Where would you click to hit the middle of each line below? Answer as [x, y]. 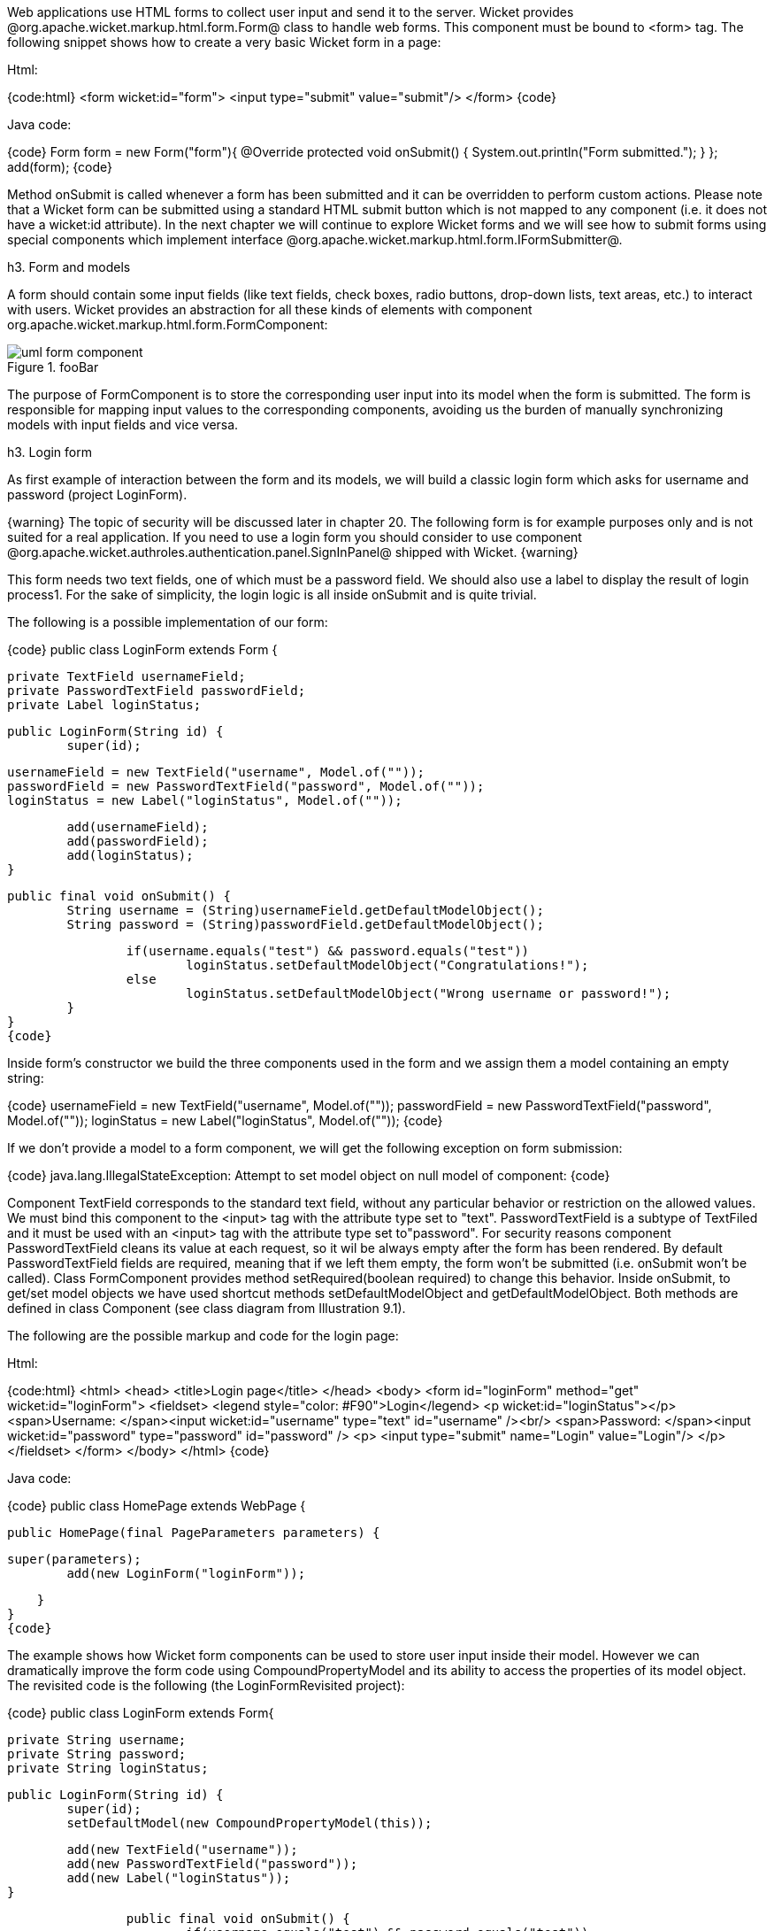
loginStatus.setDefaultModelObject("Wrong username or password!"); [429, 993]
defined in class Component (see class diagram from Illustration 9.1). [207, 1308]
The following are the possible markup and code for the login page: [203, 1336]
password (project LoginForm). [97, 494]
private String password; [97, 1754]
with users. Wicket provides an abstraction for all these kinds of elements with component [270, 309]
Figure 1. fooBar [53, 367]
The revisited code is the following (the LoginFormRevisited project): [206, 1685]
